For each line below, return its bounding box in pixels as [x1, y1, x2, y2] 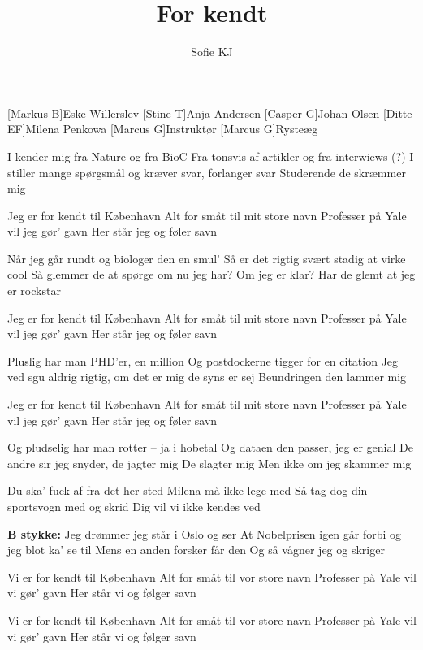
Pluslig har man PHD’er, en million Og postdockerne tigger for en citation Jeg [7, 352, 399, 369]
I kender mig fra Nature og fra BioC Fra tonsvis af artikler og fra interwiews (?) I [7, 147, 414, 164]
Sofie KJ [191, 43, 233, 60]
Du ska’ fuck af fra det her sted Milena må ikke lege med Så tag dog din [7, 482, 368, 499]
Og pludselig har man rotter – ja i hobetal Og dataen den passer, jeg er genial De [7, 439, 413, 456]
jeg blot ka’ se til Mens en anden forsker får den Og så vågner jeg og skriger [7, 541, 385, 558]
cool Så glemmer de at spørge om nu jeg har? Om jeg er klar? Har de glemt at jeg [7, 266, 416, 283]
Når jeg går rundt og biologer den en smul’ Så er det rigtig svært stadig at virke [7, 249, 406, 266]
